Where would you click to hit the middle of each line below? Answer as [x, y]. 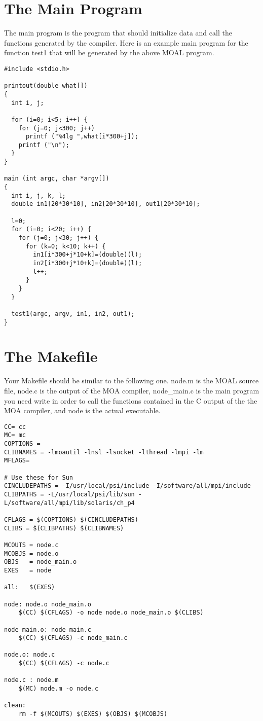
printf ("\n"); [44, 145]
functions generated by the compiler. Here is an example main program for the [126, 42]
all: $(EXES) [30, 587]
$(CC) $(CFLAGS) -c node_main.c [73, 638]
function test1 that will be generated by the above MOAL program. [109, 52]
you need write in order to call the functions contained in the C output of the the [131, 400]
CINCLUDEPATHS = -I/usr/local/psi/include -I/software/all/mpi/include [127, 486]
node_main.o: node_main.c [48, 629]
